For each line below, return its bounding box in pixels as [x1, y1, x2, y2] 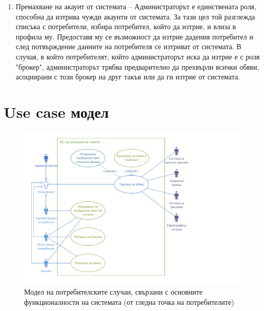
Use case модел [4, 101, 109, 122]
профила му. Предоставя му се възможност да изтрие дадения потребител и [15, 31, 253, 42]
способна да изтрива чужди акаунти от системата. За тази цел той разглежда [15, 11, 255, 22]
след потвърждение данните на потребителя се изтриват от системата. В [15, 41, 241, 52]
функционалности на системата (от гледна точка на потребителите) [24, 296, 234, 307]
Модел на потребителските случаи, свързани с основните [24, 286, 202, 297]
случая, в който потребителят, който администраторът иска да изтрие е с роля [15, 51, 260, 61]
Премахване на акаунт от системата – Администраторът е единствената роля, [15, 1, 256, 11]
